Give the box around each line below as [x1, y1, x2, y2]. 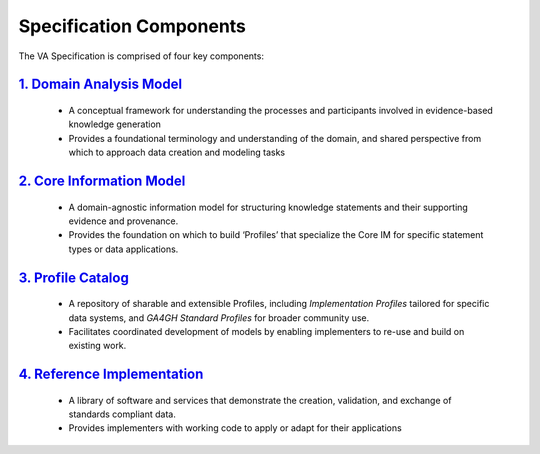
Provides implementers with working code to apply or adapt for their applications [68, 422, 402, 434]
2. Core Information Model [18, 172, 186, 189]
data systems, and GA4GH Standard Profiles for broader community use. [68, 311, 370, 324]
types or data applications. [68, 243, 179, 255]
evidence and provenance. [68, 215, 179, 227]
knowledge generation [68, 118, 162, 130]
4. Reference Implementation [18, 366, 204, 383]
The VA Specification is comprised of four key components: [18, 50, 265, 62]
